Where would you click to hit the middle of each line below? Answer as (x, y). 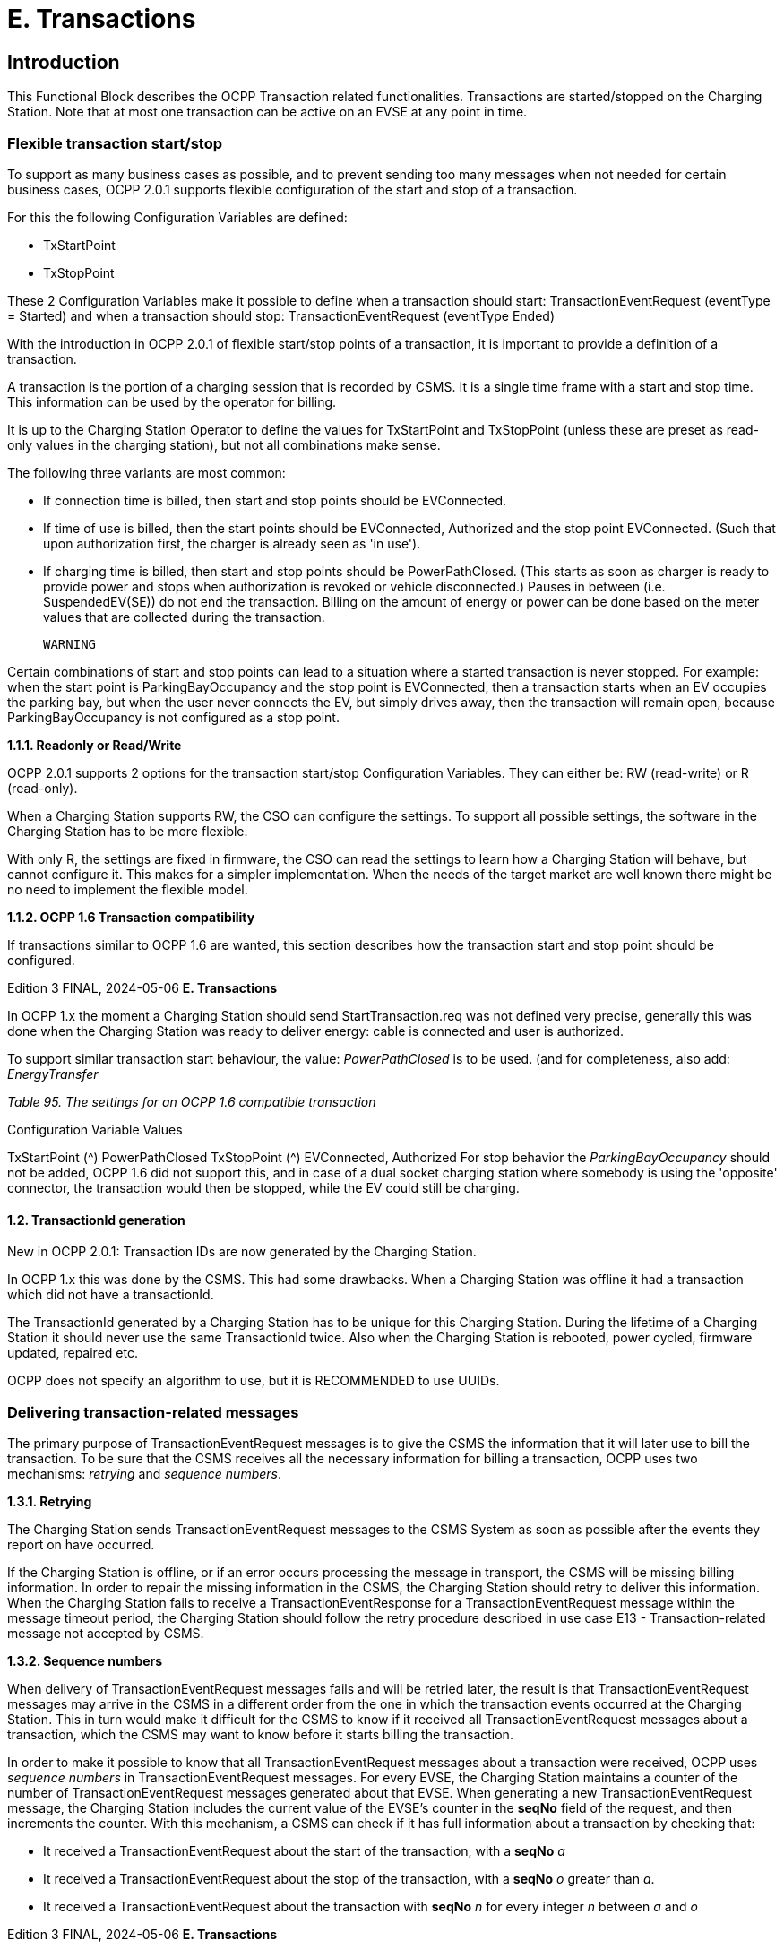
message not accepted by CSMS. (106, 1633)
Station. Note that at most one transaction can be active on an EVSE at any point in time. (267, 112)
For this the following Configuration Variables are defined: (177, 217)
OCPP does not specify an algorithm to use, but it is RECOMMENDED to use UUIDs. (254, 1381)
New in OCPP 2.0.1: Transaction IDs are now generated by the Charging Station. (242, 1252)
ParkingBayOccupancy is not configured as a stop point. (173, 717)
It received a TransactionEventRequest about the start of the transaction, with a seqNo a (304, 1850)
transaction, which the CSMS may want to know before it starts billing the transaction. (260, 1734)
